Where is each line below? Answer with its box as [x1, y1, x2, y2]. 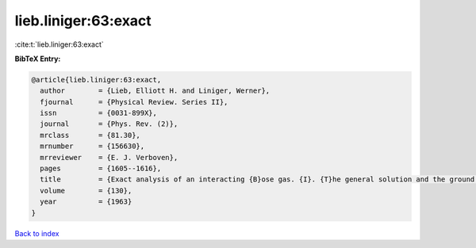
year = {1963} [40, 197, 132, 206]
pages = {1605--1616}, [40, 164, 162, 174]
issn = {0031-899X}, [40, 109, 158, 118]
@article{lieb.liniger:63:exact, [31, 75, 162, 84]
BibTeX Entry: [14, 54, 61, 63]
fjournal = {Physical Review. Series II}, [40, 97, 228, 106]
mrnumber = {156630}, [40, 142, 145, 151]
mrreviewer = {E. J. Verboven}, [40, 153, 178, 162]
